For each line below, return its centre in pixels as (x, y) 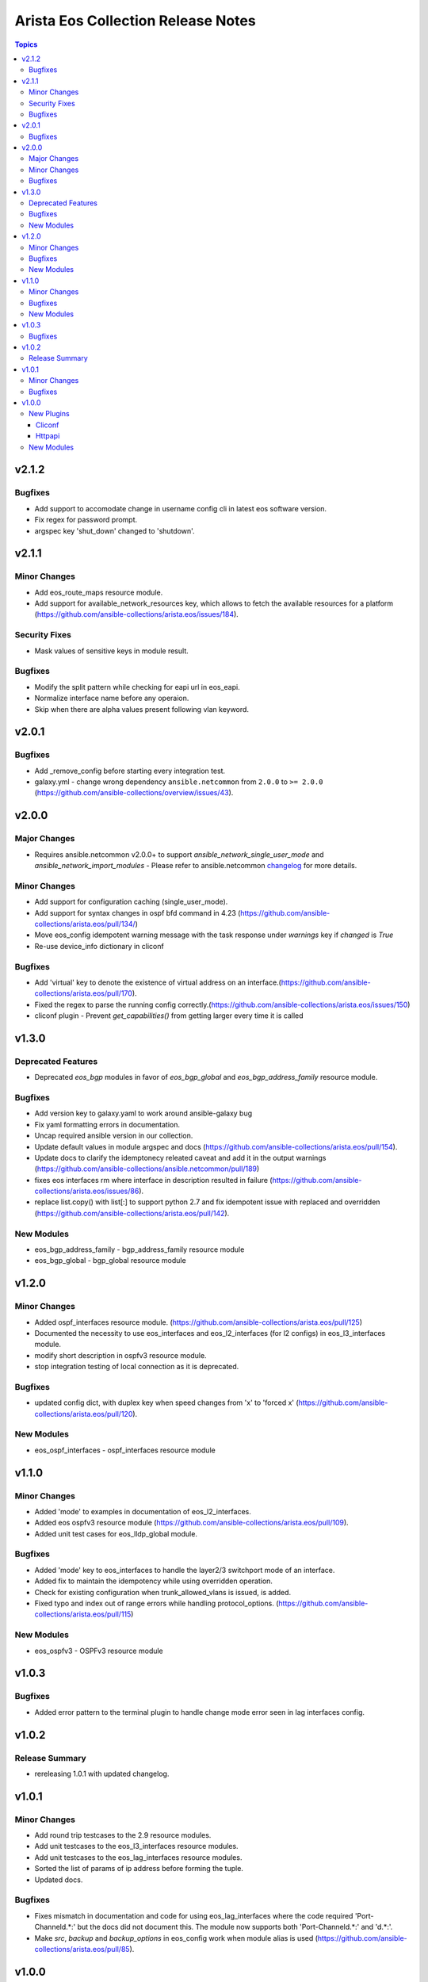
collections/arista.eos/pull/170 (83, 993)
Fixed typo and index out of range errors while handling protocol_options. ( (157, 1603)
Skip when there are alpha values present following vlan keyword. (142, 709)
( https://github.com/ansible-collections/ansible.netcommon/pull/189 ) (147, 1169)
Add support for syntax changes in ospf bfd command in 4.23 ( (138, 913)
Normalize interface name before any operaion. (112, 698)
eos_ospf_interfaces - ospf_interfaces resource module (125, 1450)
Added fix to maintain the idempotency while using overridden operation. (154, 1581)
